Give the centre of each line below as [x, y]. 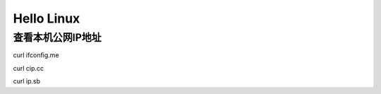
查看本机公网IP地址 [57, 37]
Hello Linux [47, 18]
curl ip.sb [27, 81]
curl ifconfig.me [36, 55]
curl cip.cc [29, 68]
